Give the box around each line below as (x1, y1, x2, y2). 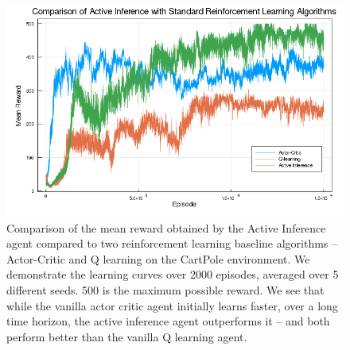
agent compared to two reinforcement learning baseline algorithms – (6, 235, 338, 252)
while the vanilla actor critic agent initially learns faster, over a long (6, 297, 338, 313)
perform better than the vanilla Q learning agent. (6, 328, 247, 344)
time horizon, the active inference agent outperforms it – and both (6, 313, 330, 329)
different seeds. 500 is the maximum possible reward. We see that (6, 281, 325, 298)
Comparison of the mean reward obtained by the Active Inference (6, 219, 326, 236)
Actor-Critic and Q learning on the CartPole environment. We (6, 250, 310, 267)
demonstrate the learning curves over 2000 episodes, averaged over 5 (6, 266, 339, 283)
